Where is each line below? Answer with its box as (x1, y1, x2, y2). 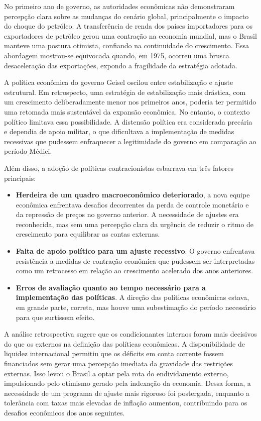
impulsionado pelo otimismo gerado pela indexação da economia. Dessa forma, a (4, 378, 251, 388)
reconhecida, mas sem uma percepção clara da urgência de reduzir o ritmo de (16, 219, 254, 229)
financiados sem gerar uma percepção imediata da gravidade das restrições (4, 358, 233, 368)
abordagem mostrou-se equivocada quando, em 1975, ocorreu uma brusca (4, 50, 229, 60)
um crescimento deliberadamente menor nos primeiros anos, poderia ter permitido (4, 96, 256, 107)
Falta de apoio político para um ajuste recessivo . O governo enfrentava (16, 246, 255, 256)
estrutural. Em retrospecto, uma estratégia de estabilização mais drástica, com (4, 86, 246, 97)
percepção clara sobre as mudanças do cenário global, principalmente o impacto (4, 11, 249, 21)
